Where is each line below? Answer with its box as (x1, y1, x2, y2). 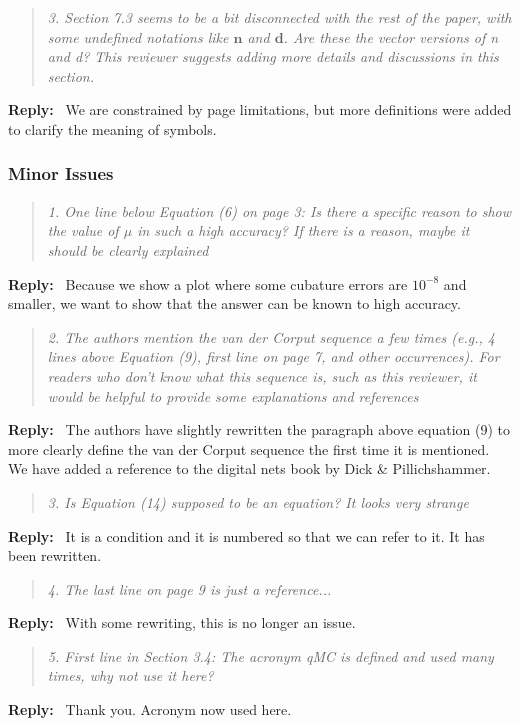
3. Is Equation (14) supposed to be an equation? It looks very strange (47, 491, 469, 512)
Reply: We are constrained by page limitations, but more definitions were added (8, 99, 512, 120)
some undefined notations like (47, 26, 229, 47)
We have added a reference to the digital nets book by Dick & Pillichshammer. (8, 458, 491, 479)
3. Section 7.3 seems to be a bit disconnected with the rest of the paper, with (47, 7, 512, 27)
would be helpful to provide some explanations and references (47, 385, 419, 406)
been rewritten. (8, 545, 102, 566)
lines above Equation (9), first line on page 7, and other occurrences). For (47, 346, 500, 367)
